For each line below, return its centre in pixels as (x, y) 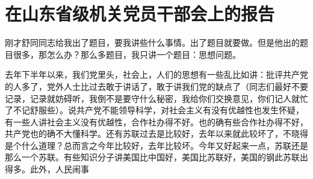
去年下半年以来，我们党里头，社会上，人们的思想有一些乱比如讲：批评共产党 (156, 74)
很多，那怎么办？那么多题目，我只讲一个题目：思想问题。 (127, 54)
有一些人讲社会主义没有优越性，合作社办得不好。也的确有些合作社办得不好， (156, 121)
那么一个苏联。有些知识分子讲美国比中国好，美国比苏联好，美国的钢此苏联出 (156, 157)
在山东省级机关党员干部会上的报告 (140, 14)
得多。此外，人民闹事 (47, 169)
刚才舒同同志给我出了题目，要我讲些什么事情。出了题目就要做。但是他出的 (152, 42)
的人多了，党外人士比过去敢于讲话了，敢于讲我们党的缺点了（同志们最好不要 (156, 86)
